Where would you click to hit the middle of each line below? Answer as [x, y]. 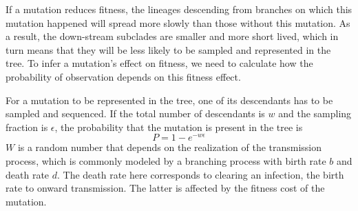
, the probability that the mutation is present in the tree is [179, 127]
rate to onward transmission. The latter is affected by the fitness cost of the [165, 188]
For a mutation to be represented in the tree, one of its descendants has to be [169, 100]
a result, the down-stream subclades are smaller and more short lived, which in [172, 36]
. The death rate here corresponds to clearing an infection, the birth [201, 174]
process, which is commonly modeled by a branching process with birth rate [166, 161]
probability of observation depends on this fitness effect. [123, 76]
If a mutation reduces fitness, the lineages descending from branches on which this [179, 9]
